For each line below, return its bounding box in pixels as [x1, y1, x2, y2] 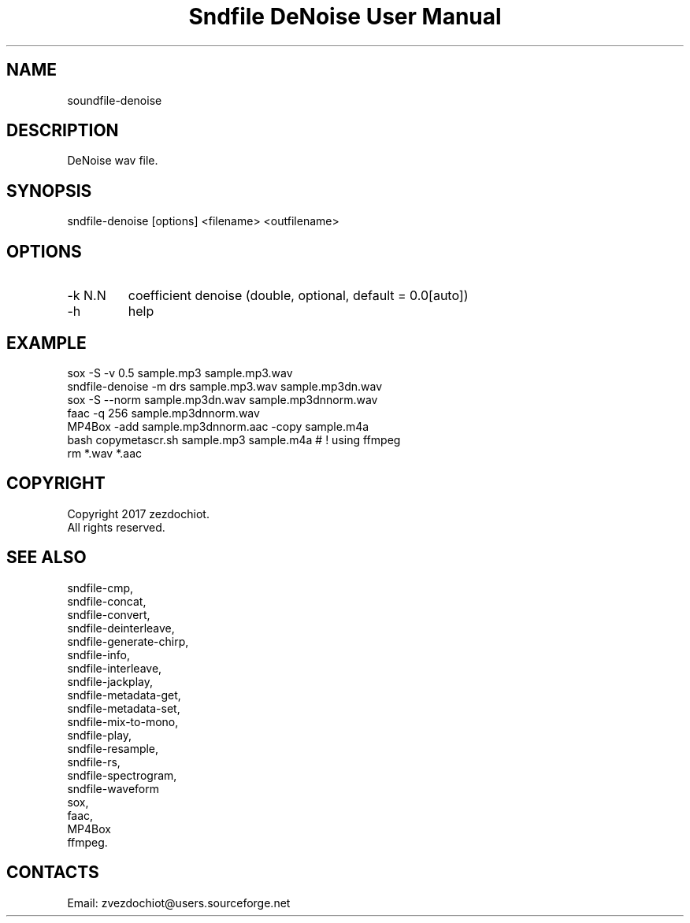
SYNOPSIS [6, 180, 92, 201]
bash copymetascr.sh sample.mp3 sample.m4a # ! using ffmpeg [67, 432, 401, 447]
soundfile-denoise [67, 93, 162, 107]
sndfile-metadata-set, [67, 701, 180, 715]
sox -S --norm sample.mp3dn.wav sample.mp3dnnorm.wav [67, 392, 378, 406]
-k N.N [67, 287, 106, 304]
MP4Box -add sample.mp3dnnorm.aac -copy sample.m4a [67, 419, 369, 433]
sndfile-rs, [67, 754, 121, 769]
